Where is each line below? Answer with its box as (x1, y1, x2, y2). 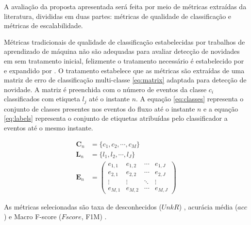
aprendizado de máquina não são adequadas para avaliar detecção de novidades (4, 46, 240, 56)
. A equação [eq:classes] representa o (136, 94, 244, 104)
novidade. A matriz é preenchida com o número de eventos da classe (4, 84, 207, 94)
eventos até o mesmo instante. (4, 122, 93, 132)
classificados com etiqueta (4, 94, 80, 104)
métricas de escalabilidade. (4, 20, 83, 31)
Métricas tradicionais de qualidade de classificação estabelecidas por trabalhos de (4, 36, 245, 47)
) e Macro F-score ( (4, 211, 62, 221)
